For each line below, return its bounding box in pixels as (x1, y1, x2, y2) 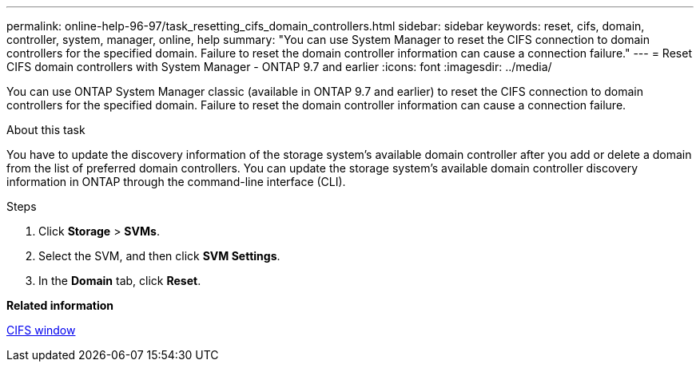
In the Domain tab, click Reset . (38, 274, 201, 287)
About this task (6, 123, 86, 137)
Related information (6, 299, 114, 312)
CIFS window (6, 323, 76, 337)
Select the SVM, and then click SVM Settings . (38, 249, 280, 263)
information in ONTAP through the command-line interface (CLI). (6, 175, 346, 188)
